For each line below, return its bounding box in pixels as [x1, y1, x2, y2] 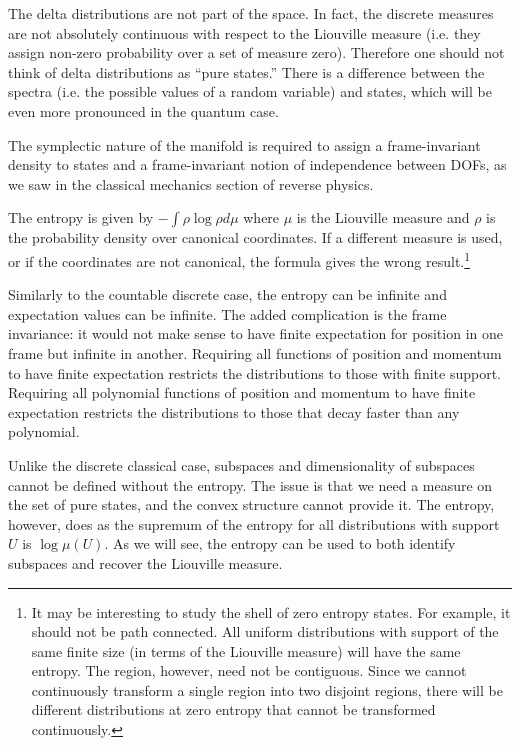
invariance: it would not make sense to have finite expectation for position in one [8, 323, 503, 344]
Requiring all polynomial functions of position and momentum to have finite [8, 382, 476, 403]
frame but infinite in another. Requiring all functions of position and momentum [8, 342, 502, 363]
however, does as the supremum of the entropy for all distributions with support [8, 513, 500, 534]
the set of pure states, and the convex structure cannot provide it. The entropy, [8, 494, 495, 515]
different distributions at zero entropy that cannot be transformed [31, 699, 436, 720]
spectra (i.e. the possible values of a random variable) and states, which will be [8, 81, 492, 102]
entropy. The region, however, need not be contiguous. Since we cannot [31, 660, 467, 681]
